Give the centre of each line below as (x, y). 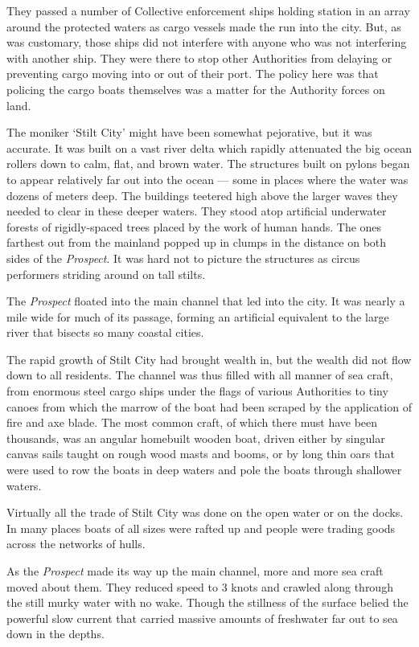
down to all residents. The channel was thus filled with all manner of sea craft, (200, 375)
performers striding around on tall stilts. (106, 274)
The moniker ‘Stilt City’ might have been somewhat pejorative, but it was (189, 132)
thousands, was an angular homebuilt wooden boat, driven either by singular (196, 438)
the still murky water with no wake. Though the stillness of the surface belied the (207, 602)
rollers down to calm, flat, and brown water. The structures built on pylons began (208, 164)
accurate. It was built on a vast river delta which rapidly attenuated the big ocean (209, 147)
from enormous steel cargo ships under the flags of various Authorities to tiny (197, 391)
